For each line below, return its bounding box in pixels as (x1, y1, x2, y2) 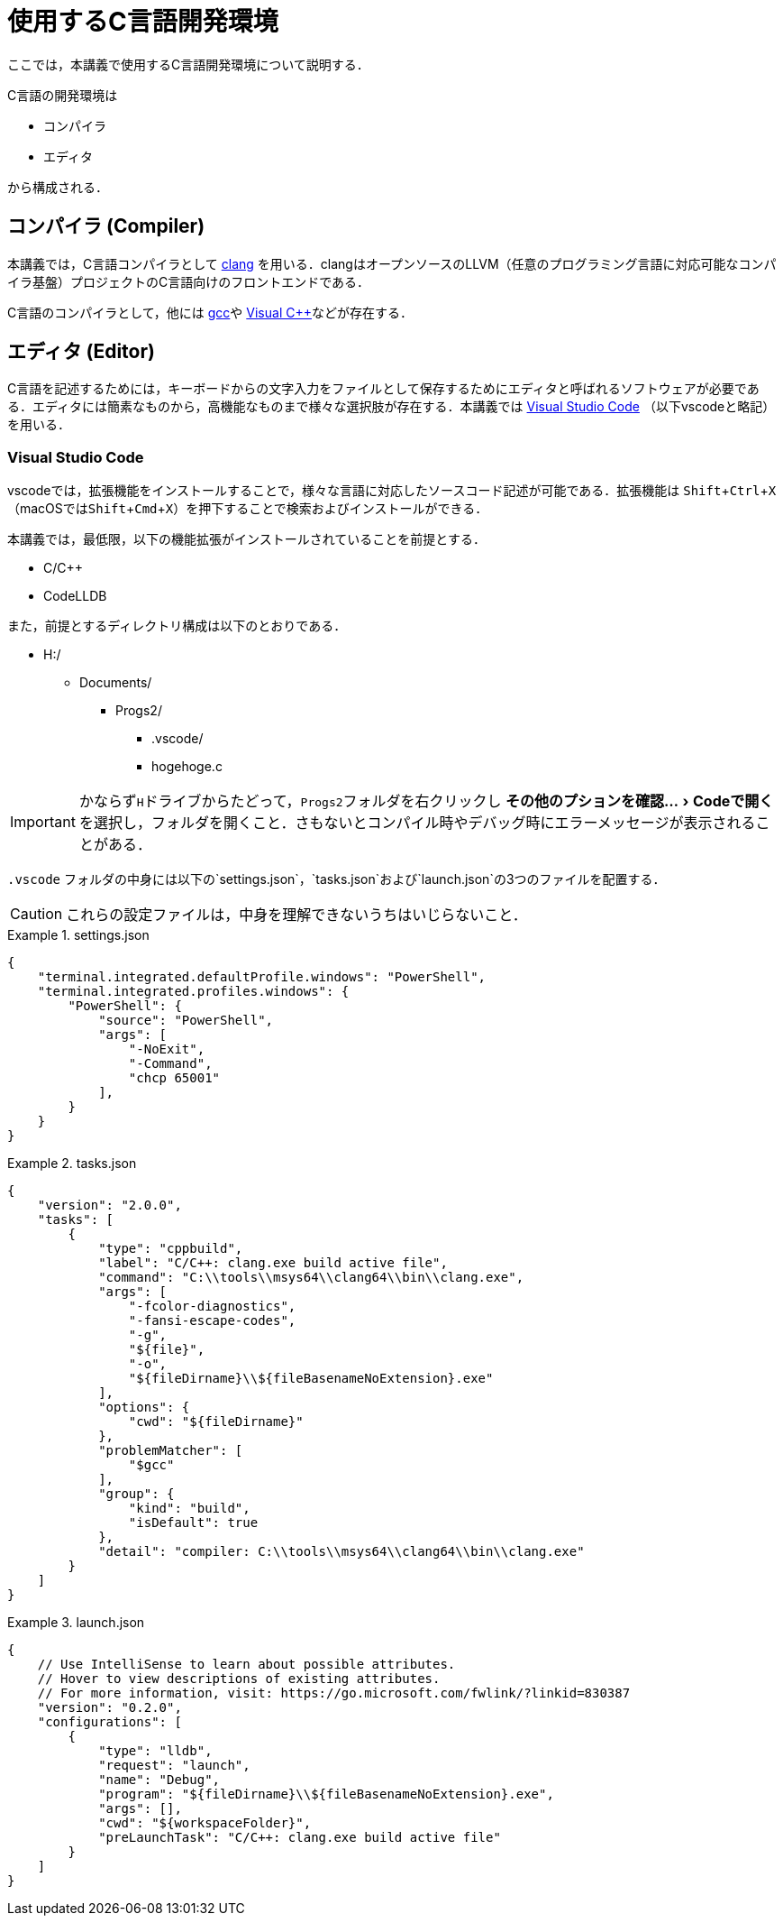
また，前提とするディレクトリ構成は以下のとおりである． (7, 618, 347, 634)
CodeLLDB (43, 588, 107, 604)
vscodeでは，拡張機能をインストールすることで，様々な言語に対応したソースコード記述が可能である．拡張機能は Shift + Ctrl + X (7, 483, 777, 499)
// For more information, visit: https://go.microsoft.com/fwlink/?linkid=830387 (37, 1686, 631, 1701)
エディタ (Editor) (7, 340, 155, 363)
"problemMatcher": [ (98, 1443, 243, 1458)
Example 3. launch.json (7, 1615, 145, 1631)
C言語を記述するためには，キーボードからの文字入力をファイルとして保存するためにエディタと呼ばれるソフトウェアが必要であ (7, 381, 760, 397)
